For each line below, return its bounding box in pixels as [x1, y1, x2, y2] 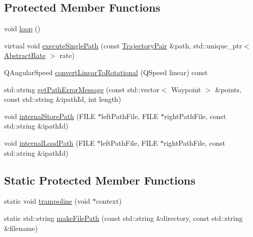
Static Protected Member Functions [4, 172, 196, 188]
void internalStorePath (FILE [4, 110, 96, 121]
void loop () [4, 23, 40, 34]
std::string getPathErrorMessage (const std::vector [4, 84, 160, 94]
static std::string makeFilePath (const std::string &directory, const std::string [4, 212, 243, 223]
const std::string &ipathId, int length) [4, 94, 121, 104]
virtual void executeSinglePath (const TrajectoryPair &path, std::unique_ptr [4, 40, 242, 50]
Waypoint [171, 84, 201, 94]
